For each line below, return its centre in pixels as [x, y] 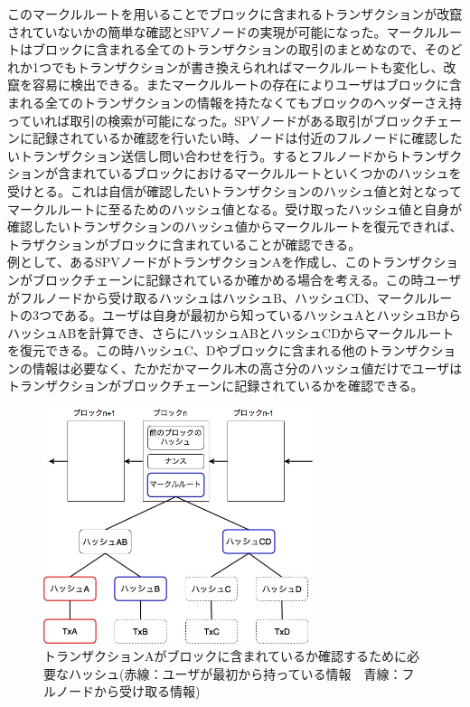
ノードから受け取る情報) [128, 691]
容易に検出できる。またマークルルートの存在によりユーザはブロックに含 [247, 85]
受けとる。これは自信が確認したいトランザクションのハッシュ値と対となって [235, 190]
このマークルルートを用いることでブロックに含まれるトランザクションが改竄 [235, 14]
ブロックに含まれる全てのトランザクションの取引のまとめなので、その [241, 49]
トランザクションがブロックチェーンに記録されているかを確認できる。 [216, 386]
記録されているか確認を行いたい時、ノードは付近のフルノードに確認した [247, 138]
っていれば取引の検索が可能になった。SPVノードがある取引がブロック [216, 120]
